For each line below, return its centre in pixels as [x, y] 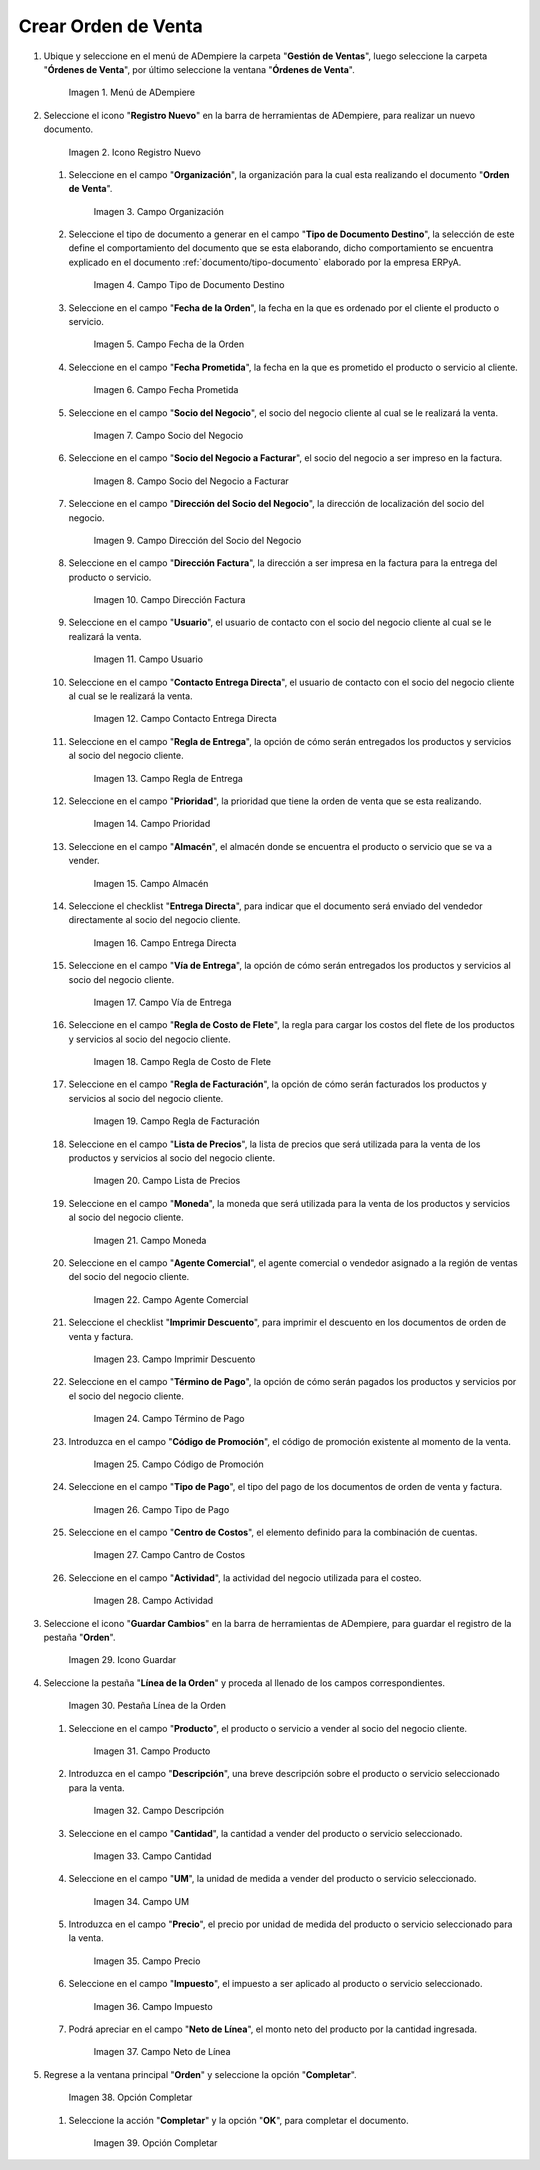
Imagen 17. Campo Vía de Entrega [162, 1002]
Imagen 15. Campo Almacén [151, 883]
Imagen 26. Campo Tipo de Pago [161, 1509]
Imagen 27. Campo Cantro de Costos [169, 1555]
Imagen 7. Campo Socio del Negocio [168, 435]
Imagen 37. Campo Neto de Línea [162, 2052]
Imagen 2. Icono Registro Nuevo [135, 152]
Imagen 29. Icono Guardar [122, 1660]
